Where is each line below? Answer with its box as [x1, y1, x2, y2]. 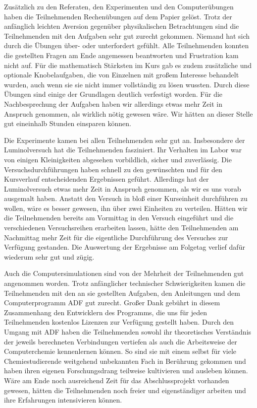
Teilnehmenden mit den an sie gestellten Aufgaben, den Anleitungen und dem [4, 287, 240, 298]
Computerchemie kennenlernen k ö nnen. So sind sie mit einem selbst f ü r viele [4, 346, 237, 356]
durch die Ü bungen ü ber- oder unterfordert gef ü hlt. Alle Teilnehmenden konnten [4, 40, 249, 51]
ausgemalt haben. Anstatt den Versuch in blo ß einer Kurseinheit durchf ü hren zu [4, 193, 248, 204]
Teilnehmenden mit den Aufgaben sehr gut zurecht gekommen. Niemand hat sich [4, 30, 250, 41]
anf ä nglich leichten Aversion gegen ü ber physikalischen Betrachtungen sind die [4, 21, 239, 31]
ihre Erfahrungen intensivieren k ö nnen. [4, 395, 122, 405]
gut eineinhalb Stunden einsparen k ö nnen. [4, 118, 131, 129]
